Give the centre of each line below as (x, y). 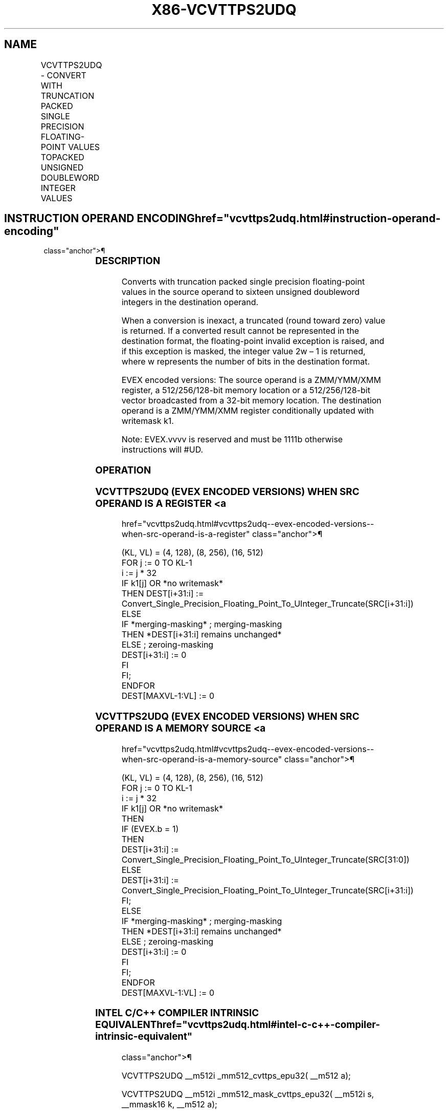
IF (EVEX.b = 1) (150, 829)
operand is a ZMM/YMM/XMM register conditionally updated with (248, 411)
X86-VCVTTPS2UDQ (224, 10)
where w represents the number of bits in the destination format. (246, 362)
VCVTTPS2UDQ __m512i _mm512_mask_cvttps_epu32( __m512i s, (248, 1094)
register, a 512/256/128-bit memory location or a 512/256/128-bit (246, 390)
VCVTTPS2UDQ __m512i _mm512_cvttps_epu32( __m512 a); (236, 1076)
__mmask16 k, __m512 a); (169, 1105)
